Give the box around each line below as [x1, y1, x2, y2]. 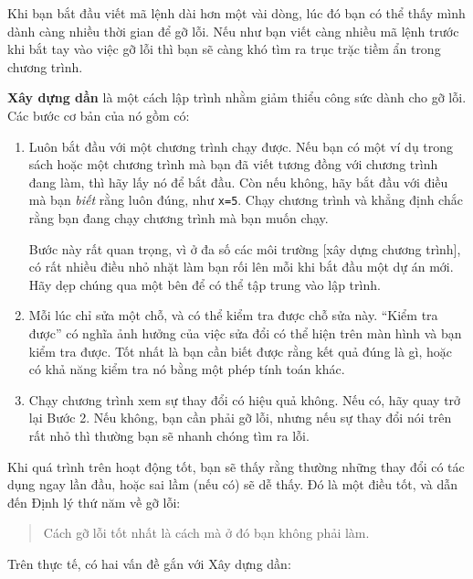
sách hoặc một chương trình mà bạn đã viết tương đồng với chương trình [28, 155, 438, 174]
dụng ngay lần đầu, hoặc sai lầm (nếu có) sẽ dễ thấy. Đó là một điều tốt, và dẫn [7, 475, 458, 494]
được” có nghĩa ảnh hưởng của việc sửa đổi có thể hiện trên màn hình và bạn [28, 323, 462, 342]
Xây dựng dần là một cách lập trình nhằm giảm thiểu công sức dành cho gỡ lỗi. [7, 88, 467, 107]
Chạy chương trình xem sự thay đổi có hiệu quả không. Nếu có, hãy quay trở [28, 390, 461, 409]
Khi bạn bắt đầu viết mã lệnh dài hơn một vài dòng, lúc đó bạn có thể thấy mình [7, 4, 466, 22]
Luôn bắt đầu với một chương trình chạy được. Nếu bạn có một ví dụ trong [28, 136, 454, 155]
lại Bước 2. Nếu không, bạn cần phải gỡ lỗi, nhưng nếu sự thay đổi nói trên [28, 408, 452, 427]
